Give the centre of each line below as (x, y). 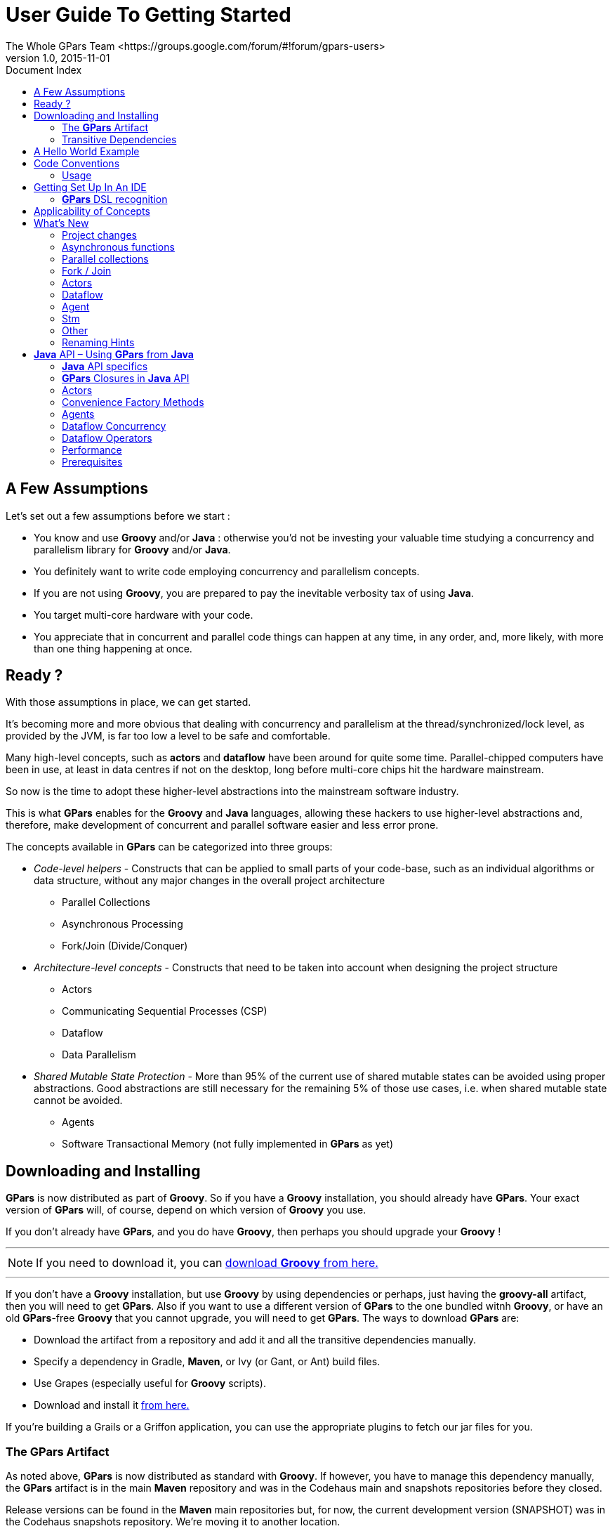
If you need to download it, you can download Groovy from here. (207, 1263)
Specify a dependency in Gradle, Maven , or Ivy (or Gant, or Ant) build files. (207, 1362)
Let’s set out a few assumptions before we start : (118, 515)
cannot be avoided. (78, 1100)
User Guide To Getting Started (148, 15)
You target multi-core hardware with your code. (144, 615)
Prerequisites (92, 461)
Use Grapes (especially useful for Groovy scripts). (150, 1384)
